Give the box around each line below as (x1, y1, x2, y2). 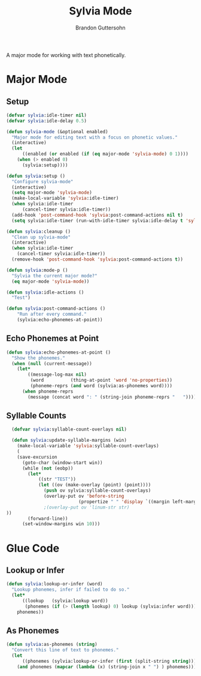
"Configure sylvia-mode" (11, 178, 74, 184)
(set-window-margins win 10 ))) (22, 521, 100, 527)
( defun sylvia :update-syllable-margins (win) (11, 437, 127, 444)
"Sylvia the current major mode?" (11, 273, 98, 279)
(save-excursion (17, 454, 58, 460)
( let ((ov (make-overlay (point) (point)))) (38, 482, 151, 488)
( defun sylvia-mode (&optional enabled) (6, 128, 109, 134)
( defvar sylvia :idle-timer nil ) (6, 112, 87, 118)
